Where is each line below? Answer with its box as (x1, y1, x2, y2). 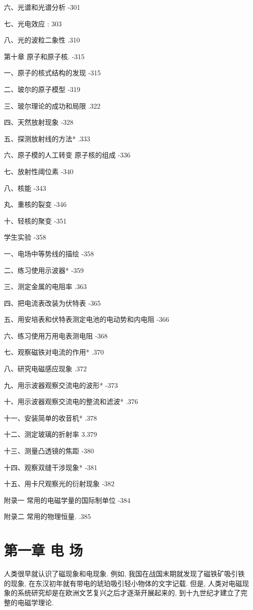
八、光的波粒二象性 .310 (4, 35, 80, 45)
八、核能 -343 (4, 182, 46, 193)
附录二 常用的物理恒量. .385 (4, 511, 91, 521)
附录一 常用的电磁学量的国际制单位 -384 (4, 495, 130, 505)
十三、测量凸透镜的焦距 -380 (4, 446, 94, 456)
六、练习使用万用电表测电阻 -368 (4, 330, 108, 340)
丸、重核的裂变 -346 (4, 199, 67, 209)
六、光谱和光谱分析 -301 (4, 2, 81, 12)
